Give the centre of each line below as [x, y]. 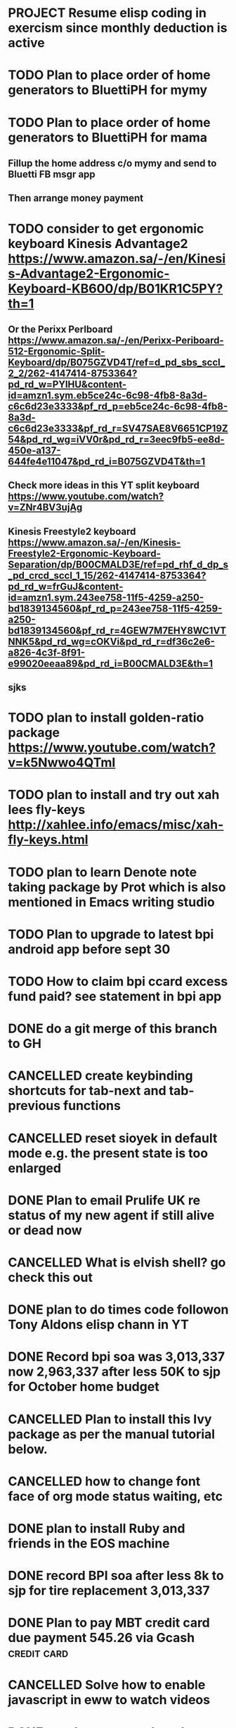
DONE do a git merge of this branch [113, 1029]
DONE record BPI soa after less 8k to [116, 1576]
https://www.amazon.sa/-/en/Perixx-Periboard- [116, 340]
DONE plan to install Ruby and [97, 1528]
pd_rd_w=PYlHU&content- [67, 384]
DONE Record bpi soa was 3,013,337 [117, 1357]
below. [28, 1449]
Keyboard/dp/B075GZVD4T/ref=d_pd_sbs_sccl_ [117, 362]
